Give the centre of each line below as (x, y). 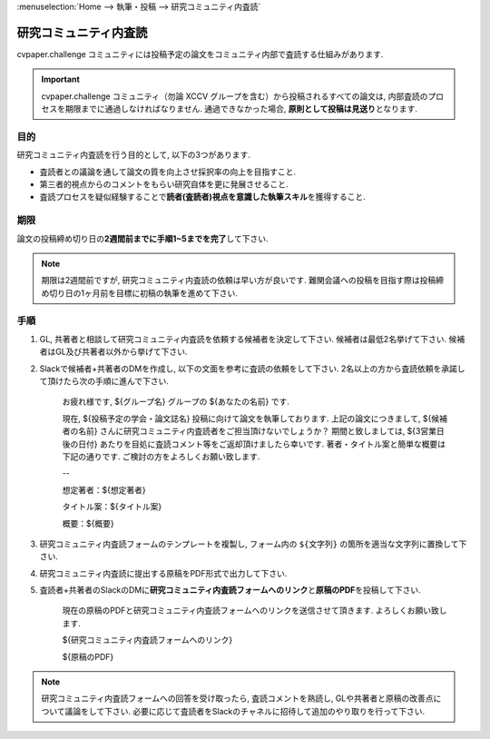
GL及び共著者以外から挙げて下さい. (121, 352)
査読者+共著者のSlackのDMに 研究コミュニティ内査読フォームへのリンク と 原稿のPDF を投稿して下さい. (230, 590)
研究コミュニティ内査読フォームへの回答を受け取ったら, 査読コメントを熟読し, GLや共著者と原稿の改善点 (238, 698)
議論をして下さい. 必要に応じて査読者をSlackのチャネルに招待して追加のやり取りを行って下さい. (245, 711)
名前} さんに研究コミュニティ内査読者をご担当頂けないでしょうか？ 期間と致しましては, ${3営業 (257, 431)
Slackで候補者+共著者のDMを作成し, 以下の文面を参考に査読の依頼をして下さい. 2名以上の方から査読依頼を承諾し (252, 369)
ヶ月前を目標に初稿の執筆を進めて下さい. (161, 293)
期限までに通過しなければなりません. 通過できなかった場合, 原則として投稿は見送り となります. (241, 109)
